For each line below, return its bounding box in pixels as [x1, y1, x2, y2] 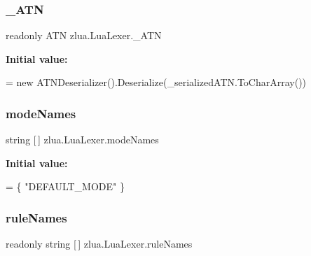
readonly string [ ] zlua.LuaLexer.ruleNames [6, 236, 193, 251]
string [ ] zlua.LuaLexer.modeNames [6, 132, 159, 147]
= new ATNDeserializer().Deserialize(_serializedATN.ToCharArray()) [6, 75, 307, 90]
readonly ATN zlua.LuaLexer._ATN [6, 28, 162, 43]
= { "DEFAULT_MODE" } [6, 179, 125, 194]
